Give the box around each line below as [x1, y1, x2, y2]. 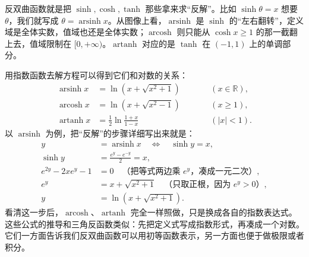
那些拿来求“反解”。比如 [145, 2, 237, 14]
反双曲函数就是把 [5, 2, 71, 14]
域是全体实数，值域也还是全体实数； [5, 26, 146, 38]
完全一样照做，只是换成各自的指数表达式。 [130, 206, 297, 218]
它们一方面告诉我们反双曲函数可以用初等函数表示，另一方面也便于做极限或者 [5, 229, 304, 242]
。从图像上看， [108, 14, 166, 26]
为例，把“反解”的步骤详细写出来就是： [45, 126, 195, 139]
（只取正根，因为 [164, 180, 231, 189]
